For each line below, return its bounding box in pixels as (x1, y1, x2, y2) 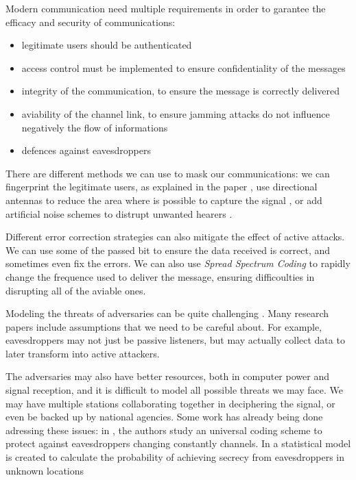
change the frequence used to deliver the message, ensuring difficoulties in (5, 269, 315, 283)
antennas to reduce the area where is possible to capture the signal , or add (5, 192, 322, 207)
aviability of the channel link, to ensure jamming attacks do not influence (21, 106, 330, 121)
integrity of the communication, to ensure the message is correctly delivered (21, 84, 340, 98)
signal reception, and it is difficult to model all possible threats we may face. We (5, 383, 343, 397)
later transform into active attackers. (5, 346, 160, 360)
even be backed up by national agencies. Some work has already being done (5, 409, 323, 424)
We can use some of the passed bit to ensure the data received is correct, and (5, 242, 331, 257)
